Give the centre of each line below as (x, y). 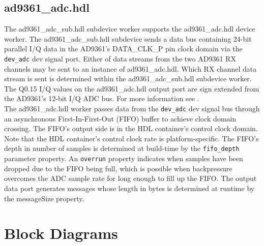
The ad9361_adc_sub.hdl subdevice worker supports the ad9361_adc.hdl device (130, 29)
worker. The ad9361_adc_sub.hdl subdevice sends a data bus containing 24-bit (128, 38)
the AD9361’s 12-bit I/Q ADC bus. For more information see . (102, 98)
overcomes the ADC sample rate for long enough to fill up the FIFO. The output (130, 178)
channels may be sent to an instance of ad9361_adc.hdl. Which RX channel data (130, 68)
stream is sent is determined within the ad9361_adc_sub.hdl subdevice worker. (128, 79)
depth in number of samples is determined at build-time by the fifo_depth (122, 148)
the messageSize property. (44, 198)
